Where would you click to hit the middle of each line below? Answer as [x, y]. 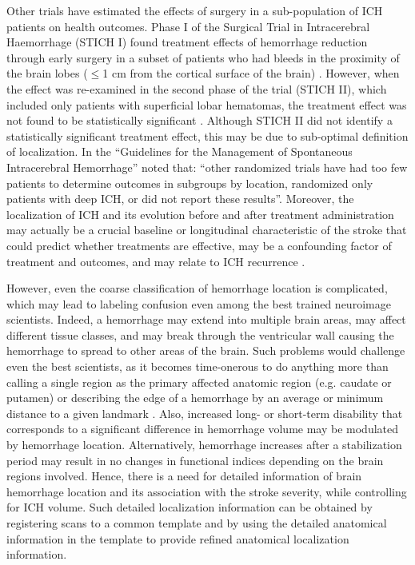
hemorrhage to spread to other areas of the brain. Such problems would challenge [206, 350]
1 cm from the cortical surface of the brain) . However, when [251, 73]
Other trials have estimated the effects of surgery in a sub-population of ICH [195, 10]
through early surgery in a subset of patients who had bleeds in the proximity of [203, 57]
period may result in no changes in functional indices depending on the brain [195, 460]
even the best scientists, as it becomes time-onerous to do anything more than [198, 366]
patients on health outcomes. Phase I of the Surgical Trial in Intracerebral [188, 26]
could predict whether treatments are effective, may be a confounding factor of [199, 245]
